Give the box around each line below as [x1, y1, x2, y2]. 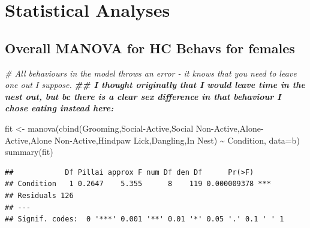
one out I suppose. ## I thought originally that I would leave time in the [5, 78, 305, 91]
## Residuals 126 [5, 191, 74, 200]
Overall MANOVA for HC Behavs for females [5, 38, 295, 57]
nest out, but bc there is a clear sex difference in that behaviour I [5, 90, 281, 102]
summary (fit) [5, 145, 53, 158]
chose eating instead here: [5, 102, 114, 114]
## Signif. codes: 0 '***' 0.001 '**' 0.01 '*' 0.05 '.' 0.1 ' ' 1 [5, 215, 284, 224]
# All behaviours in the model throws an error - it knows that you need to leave [5, 66, 297, 79]
